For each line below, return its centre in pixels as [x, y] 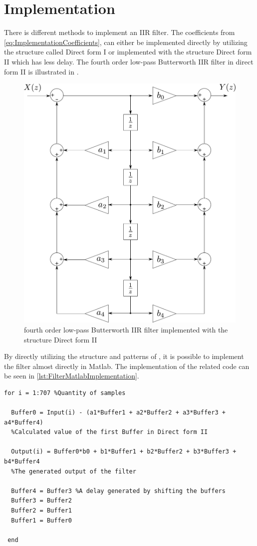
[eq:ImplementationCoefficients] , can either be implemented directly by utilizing [126, 42]
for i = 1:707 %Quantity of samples [65, 393]
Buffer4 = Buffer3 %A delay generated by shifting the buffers [118, 491]
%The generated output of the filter [74, 471]
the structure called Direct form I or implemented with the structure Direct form [128, 52]
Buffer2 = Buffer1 [42, 510]
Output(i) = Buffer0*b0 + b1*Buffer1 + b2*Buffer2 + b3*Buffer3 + [124, 452]
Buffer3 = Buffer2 [42, 501]
